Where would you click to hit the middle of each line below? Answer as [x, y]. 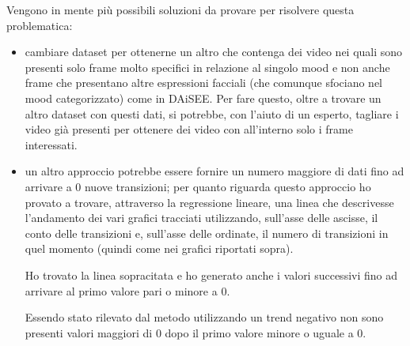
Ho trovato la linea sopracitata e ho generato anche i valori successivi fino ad [211, 275]
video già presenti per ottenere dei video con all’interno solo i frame [189, 129]
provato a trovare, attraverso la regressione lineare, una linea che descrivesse [209, 202]
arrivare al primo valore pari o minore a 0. [127, 290]
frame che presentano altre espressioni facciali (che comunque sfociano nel [204, 83]
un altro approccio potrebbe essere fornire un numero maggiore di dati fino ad [214, 171]
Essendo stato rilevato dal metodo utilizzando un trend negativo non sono [204, 317]
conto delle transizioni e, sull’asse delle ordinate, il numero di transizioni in [207, 233]
